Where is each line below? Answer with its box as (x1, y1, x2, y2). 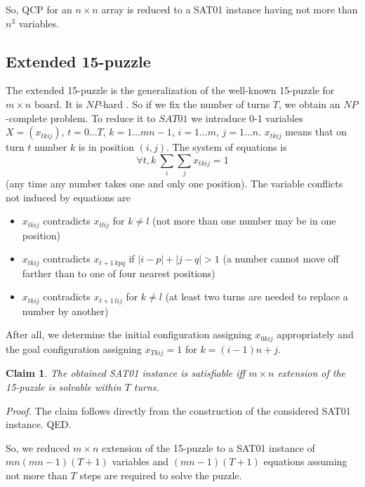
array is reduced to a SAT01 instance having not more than (101, 2, 358, 16)
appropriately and (277, 327, 354, 342)
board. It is (34, 96, 83, 111)
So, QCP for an (6, 2, 72, 16)
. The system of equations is (166, 140, 287, 154)
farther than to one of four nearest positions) (22, 265, 215, 280)
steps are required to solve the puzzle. (79, 467, 242, 482)
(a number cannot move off (223, 251, 339, 266)
